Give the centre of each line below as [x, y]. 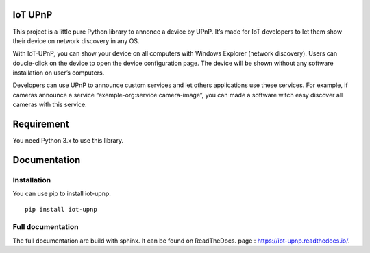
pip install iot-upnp [61, 209]
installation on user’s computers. [59, 73]
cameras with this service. [50, 105]
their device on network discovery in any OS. [76, 40]
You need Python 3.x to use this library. [68, 141]
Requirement [41, 124]
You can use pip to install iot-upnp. [62, 194]
